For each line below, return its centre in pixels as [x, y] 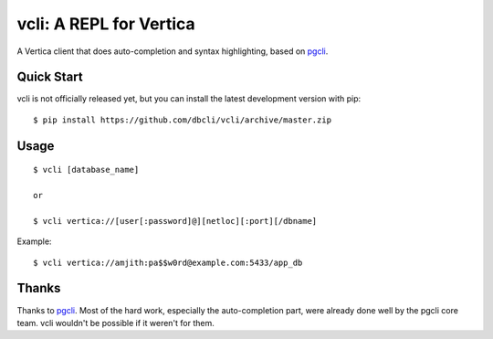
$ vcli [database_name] [86, 170]
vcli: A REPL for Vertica [106, 24]
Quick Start [50, 77]
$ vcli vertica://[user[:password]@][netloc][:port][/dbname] [175, 221]
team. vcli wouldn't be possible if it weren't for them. [115, 323]
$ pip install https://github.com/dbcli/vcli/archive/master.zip [183, 120]
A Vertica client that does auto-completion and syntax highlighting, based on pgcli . [173, 51]
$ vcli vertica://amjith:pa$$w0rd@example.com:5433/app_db [168, 262]
